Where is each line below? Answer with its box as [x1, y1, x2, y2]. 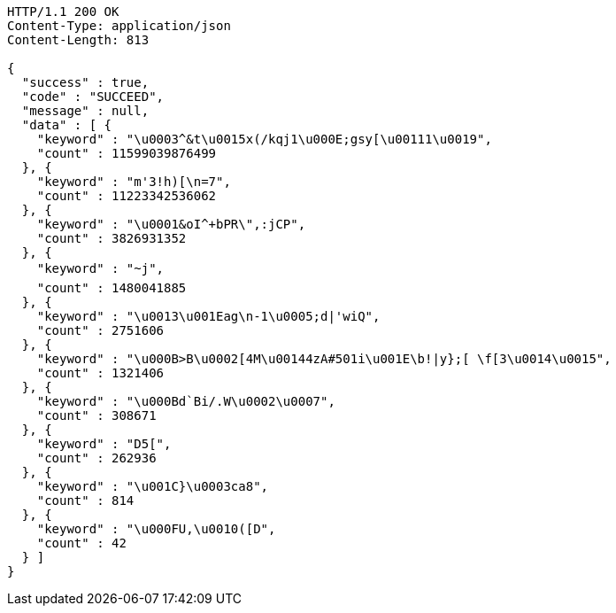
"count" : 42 [36, 536, 127, 550]
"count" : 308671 [36, 408, 157, 423]
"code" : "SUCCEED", [21, 89, 165, 104]
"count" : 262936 [36, 451, 157, 465]
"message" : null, [21, 104, 150, 118]
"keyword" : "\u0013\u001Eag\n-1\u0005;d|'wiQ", [36, 309, 381, 323]
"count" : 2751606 [36, 323, 165, 338]
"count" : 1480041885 [36, 281, 187, 295]
